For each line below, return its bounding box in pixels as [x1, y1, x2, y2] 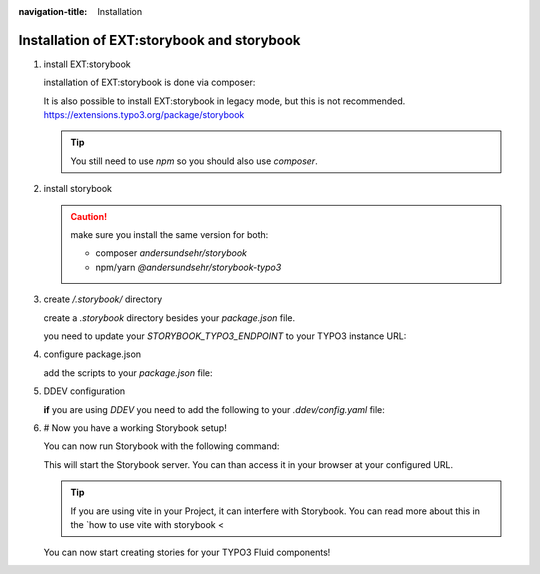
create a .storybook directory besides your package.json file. [43, 311, 296, 324]
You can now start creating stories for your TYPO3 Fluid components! [43, 546, 331, 559]
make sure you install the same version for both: [70, 229, 269, 241]
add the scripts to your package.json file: [43, 366, 214, 379]
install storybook [43, 183, 112, 195]
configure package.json [43, 348, 142, 360]
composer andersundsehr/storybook [95, 247, 248, 259]
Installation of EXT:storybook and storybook [18, 31, 301, 49]
